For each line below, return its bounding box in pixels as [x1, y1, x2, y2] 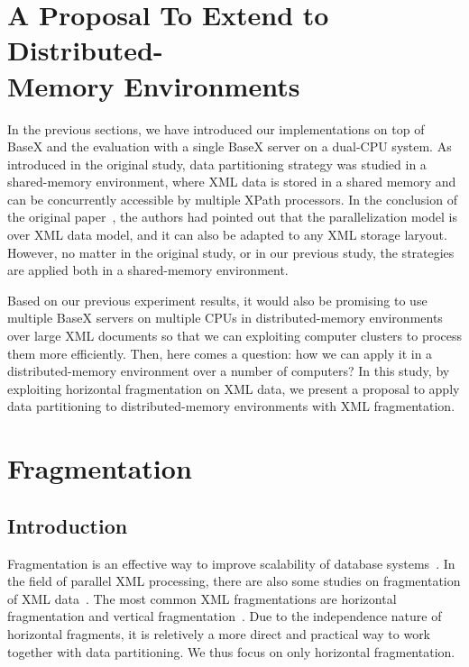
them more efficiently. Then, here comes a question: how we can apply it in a [7, 343, 433, 362]
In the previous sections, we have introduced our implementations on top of [7, 119, 425, 138]
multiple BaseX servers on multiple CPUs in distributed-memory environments [7, 308, 443, 327]
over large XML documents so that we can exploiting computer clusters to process [7, 326, 463, 345]
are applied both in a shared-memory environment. [7, 260, 289, 279]
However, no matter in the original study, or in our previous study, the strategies [7, 242, 455, 261]
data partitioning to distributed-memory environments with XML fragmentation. [7, 397, 455, 416]
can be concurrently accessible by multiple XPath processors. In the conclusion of [7, 189, 457, 208]
